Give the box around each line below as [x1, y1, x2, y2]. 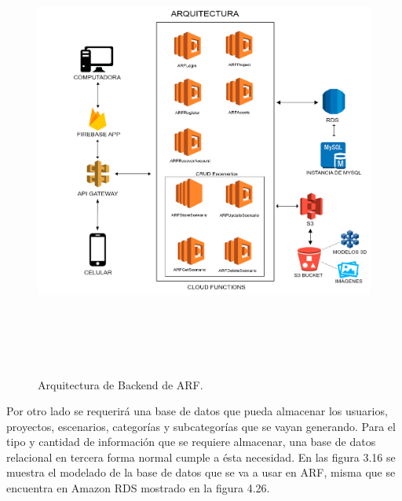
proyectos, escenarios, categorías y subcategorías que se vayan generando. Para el [6, 418, 396, 434]
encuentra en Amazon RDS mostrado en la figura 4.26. [6, 480, 270, 496]
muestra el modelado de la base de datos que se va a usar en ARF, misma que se [6, 464, 396, 481]
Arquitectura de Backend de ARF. [38, 376, 203, 392]
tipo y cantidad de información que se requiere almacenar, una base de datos [6, 433, 376, 450]
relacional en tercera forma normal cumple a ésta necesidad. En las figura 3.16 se [6, 448, 396, 465]
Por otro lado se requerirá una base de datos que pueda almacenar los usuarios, [6, 403, 388, 419]
